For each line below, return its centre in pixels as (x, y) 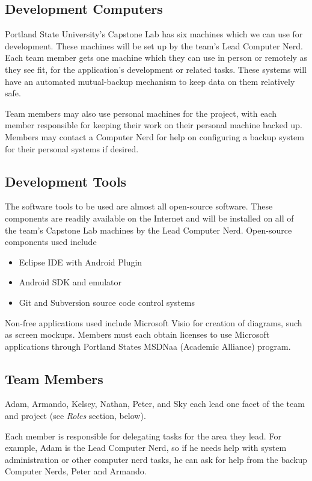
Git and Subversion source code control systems (107, 302)
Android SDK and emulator (70, 282)
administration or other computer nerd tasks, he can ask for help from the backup (156, 459)
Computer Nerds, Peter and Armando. (76, 471)
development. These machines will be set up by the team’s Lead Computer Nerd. (154, 45)
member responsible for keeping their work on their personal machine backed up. (154, 125)
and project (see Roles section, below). (75, 416)
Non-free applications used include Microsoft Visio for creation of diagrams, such (154, 322)
